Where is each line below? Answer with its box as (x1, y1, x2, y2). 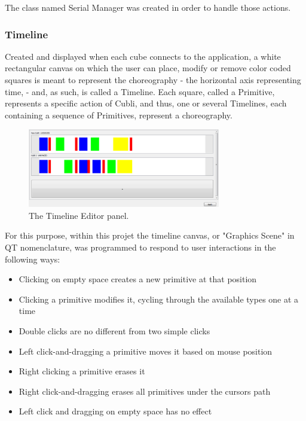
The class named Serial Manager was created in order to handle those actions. (5, 1, 291, 13)
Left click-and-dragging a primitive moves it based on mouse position (19, 344, 273, 357)
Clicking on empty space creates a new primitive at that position (19, 273, 257, 285)
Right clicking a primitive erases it (19, 365, 145, 377)
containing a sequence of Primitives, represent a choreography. (5, 108, 232, 121)
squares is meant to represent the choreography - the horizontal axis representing (5, 74, 301, 86)
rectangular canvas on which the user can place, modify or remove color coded (5, 62, 291, 74)
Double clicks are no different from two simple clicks (19, 324, 210, 337)
